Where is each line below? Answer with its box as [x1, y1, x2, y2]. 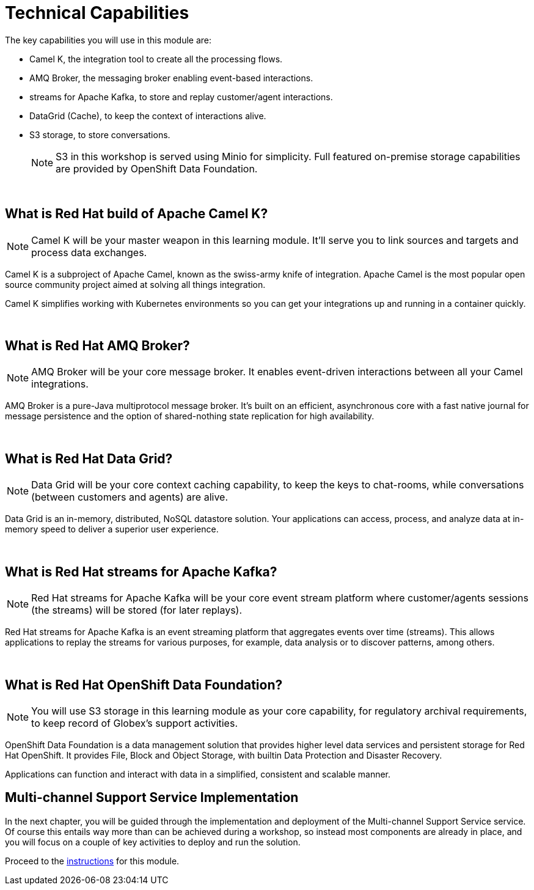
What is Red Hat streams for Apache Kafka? [5, 564, 277, 579]
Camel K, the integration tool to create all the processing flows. [29, 53, 283, 64]
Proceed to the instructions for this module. [5, 855, 180, 866]
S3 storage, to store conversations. [29, 129, 170, 140]
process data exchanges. [31, 246, 147, 259]
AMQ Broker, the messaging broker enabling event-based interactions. [29, 72, 313, 83]
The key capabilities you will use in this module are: [5, 34, 212, 45]
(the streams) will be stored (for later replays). [31, 604, 243, 617]
